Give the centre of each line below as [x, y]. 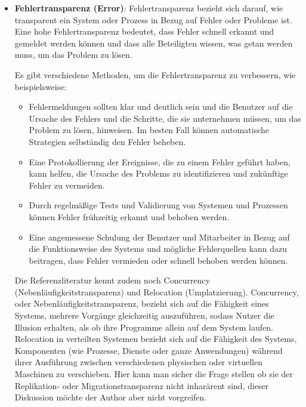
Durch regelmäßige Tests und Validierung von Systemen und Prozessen [158, 205]
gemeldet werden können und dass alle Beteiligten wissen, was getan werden [154, 43]
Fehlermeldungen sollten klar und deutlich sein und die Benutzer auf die [161, 107]
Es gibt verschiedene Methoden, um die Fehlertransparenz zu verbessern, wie [155, 74]
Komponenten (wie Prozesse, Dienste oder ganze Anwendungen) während [149, 350]
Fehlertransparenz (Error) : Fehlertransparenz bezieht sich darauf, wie [149, 8]
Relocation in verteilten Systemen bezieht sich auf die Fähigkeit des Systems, [156, 339]
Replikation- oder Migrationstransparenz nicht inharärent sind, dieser [142, 385]
